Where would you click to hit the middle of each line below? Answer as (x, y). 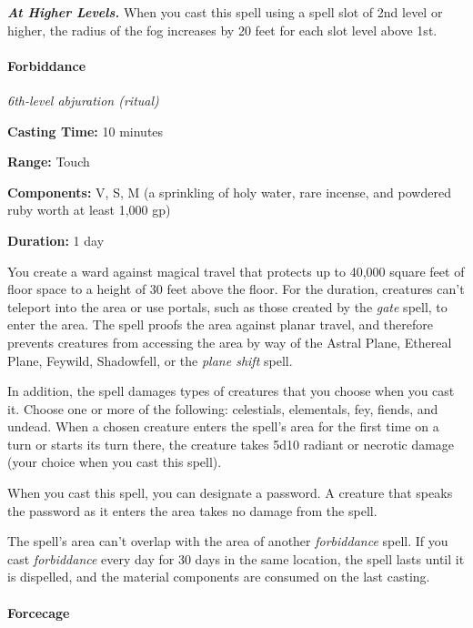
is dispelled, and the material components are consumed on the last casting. (219, 577)
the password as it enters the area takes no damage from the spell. (192, 510)
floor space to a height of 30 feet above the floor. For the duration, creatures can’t (236, 289)
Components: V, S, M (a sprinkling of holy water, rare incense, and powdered (229, 192)
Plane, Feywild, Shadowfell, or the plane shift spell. (150, 360)
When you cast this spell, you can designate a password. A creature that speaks (230, 493)
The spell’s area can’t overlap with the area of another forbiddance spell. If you (228, 541)
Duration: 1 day (56, 240)
